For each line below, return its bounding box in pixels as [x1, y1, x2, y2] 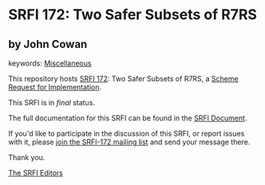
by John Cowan [8, 37, 88, 51]
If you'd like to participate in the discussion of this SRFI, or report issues [8, 129, 245, 138]
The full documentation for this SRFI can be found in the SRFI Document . [8, 113, 247, 123]
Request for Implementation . [8, 82, 102, 92]
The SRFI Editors [8, 168, 64, 177]
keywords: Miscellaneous [8, 58, 92, 68]
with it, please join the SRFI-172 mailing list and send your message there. [8, 137, 251, 147]
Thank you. [8, 153, 45, 162]
